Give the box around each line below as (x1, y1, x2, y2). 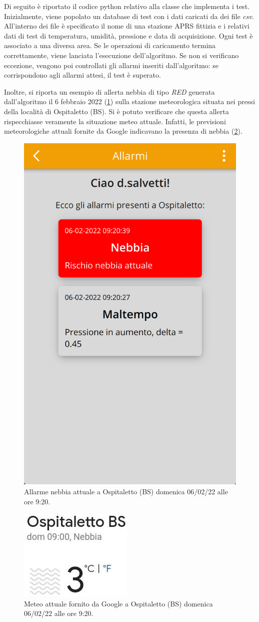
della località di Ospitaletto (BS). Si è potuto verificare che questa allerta (4, 106, 229, 116)
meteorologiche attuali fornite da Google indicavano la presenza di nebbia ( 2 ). (4, 126, 242, 136)
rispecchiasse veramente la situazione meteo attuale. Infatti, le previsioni (4, 116, 226, 126)
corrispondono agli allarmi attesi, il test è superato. (4, 70, 161, 80)
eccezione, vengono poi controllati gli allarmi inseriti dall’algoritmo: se (4, 60, 218, 70)
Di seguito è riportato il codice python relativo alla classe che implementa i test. (4, 1, 249, 11)
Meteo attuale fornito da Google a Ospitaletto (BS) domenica (24, 598, 213, 608)
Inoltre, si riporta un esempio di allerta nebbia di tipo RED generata (4, 86, 215, 97)
